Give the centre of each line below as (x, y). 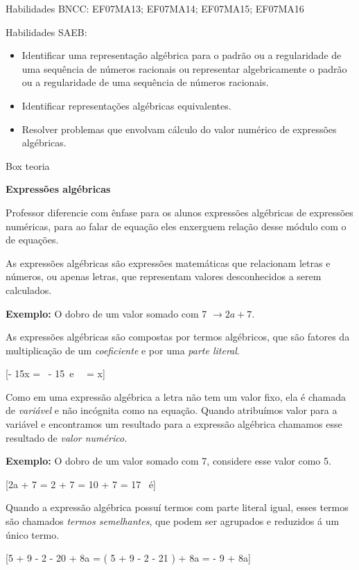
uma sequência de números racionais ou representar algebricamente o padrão (184, 68)
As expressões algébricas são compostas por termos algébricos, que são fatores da (178, 337)
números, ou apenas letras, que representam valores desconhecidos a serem (164, 276)
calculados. (29, 290)
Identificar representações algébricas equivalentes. (126, 105)
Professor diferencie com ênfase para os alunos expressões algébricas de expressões (179, 212)
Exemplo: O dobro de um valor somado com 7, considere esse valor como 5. (168, 461)
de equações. (32, 240)
